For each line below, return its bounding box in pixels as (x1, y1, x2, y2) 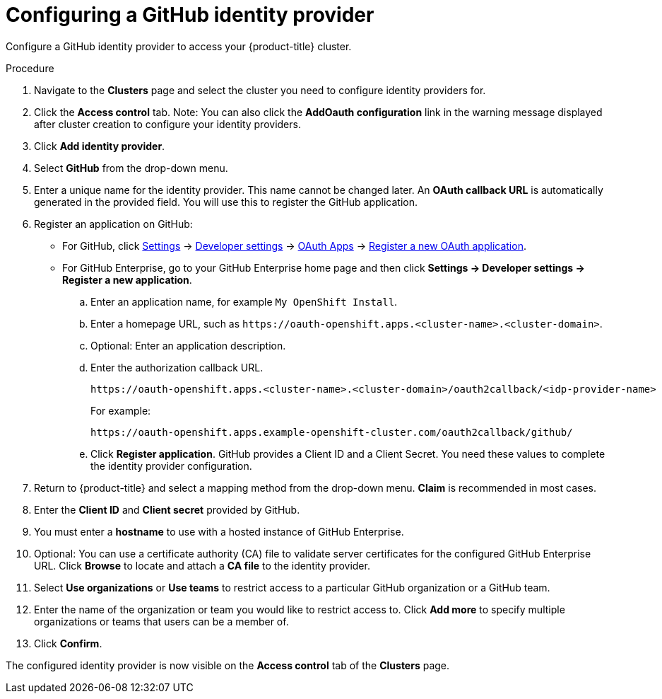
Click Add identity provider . (34, 139, 165, 152)
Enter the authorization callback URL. (90, 361, 264, 374)
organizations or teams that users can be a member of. (34, 615, 289, 628)
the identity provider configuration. (90, 459, 252, 472)
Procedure (6, 62, 54, 74)
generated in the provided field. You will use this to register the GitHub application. (34, 195, 418, 208)
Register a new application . (62, 273, 192, 286)
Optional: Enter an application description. (90, 339, 286, 352)
